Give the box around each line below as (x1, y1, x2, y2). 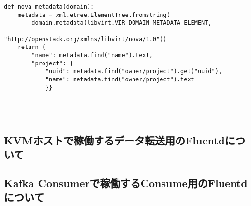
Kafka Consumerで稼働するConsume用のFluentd (4, 175, 248, 190)
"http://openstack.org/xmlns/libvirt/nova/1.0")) (4, 35, 167, 43)
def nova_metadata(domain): (4, 3, 94, 10)
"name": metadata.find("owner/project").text (45, 76, 194, 83)
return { (17, 44, 45, 51)
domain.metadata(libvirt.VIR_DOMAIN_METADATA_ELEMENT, (31, 19, 212, 27)
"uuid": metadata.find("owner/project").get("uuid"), (45, 68, 222, 75)
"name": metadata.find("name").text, (31, 51, 153, 59)
